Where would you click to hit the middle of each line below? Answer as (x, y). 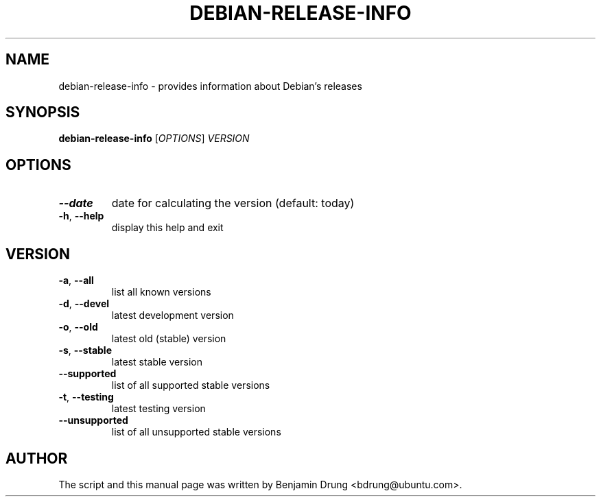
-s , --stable (85, 350)
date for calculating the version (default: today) (233, 203)
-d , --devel (84, 304)
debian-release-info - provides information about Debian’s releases (210, 86)
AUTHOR (37, 458)
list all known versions (161, 292)
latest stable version (157, 362)
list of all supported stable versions (191, 385)
